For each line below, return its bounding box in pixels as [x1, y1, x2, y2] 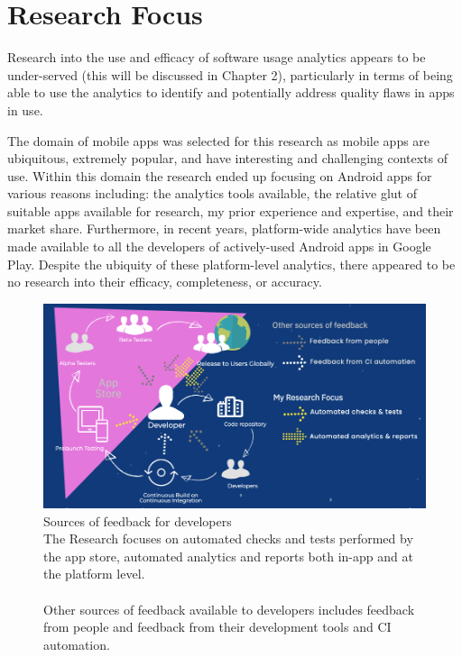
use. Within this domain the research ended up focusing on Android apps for [7, 166, 432, 185]
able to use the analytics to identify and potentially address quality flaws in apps [7, 83, 455, 102]
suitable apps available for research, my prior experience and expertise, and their [7, 201, 454, 220]
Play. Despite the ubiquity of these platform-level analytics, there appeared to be [7, 254, 456, 273]
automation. [43, 634, 110, 653]
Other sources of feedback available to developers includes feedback [43, 599, 415, 618]
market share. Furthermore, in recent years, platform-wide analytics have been [7, 219, 441, 238]
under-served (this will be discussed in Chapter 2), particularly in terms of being [7, 65, 453, 84]
